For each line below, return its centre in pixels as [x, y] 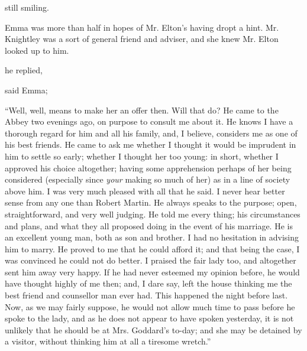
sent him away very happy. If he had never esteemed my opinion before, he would [152, 272]
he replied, [24, 70]
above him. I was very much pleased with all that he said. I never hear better [145, 191]
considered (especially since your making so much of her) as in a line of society [148, 179]
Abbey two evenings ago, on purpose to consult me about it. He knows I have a [149, 121]
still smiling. [27, 7]
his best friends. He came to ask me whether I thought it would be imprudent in [151, 144]
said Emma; [26, 90]
